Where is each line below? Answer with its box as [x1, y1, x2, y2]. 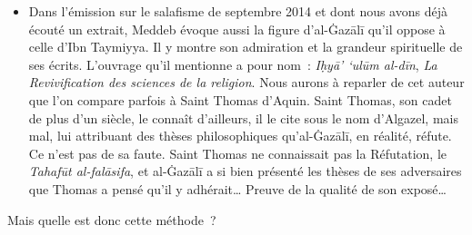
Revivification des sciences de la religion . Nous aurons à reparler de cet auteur [28, 73, 465, 92]
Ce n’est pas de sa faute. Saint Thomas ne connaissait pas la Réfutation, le [28, 143, 447, 162]
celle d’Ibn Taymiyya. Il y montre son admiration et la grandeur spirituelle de [28, 37, 463, 56]
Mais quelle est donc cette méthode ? [7, 210, 216, 229]
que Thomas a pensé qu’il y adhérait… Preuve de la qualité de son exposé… [28, 179, 447, 198]
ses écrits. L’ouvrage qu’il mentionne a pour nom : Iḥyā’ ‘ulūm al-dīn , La [28, 54, 437, 73]
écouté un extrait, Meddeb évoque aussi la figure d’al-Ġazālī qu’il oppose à [28, 19, 446, 38]
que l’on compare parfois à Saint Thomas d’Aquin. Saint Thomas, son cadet [28, 90, 452, 109]
